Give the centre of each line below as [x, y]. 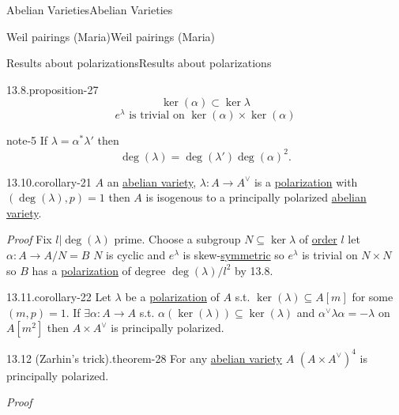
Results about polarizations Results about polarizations [139, 63]
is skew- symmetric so [233, 254]
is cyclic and [136, 254]
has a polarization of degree [99, 270]
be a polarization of [172, 297]
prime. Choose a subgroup [177, 239]
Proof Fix [29, 239]
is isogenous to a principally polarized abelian [256, 197]
